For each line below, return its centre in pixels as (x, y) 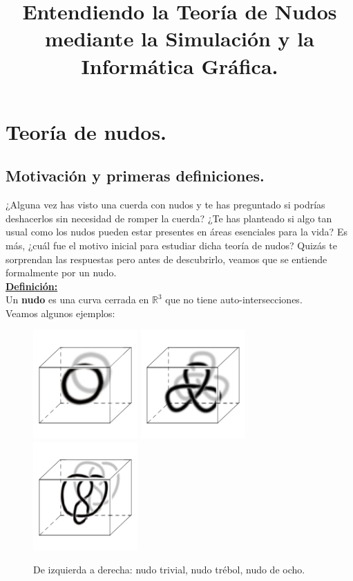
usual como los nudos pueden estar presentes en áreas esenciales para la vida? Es (176, 232)
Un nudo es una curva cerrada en (77, 300)
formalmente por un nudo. (61, 272)
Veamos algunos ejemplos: (60, 313)
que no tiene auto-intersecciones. (234, 300)
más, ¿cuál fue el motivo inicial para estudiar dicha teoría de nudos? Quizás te (171, 245)
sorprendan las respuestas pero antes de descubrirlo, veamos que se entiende (166, 259)
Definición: (32, 286)
